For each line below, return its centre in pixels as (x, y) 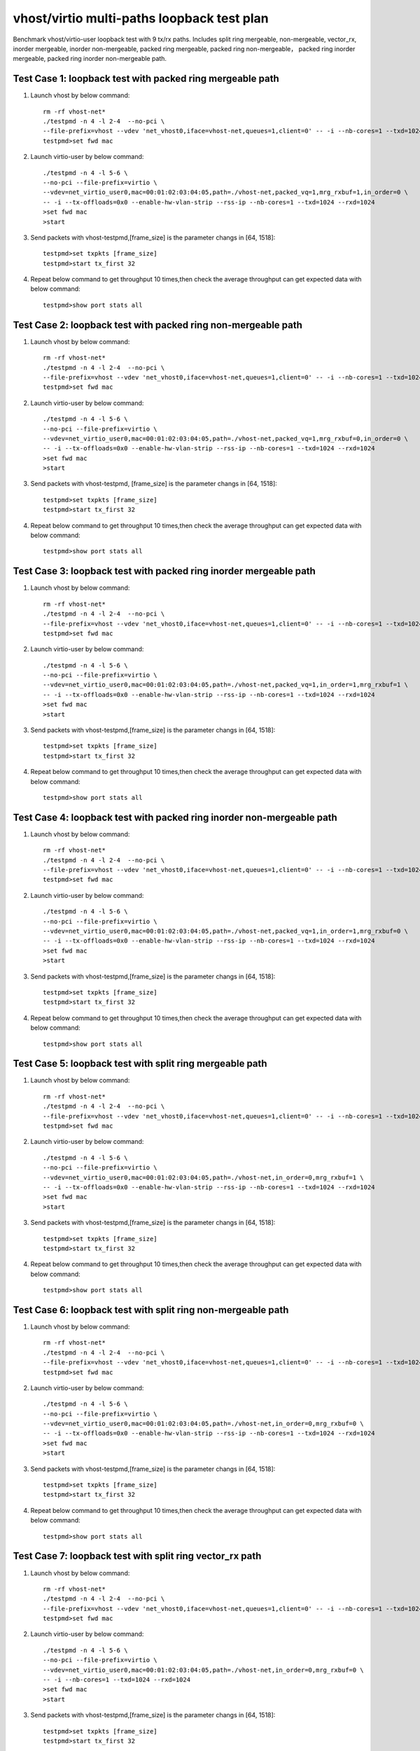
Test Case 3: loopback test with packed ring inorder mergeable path (164, 571)
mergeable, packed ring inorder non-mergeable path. (90, 59)
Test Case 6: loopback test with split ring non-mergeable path (151, 1310)
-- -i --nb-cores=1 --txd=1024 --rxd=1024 (117, 1680)
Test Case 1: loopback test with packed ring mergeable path (146, 79)
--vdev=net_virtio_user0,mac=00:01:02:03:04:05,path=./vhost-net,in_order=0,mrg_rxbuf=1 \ (203, 1177)
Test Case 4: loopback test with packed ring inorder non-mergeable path (175, 817)
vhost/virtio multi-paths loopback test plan (141, 18)
